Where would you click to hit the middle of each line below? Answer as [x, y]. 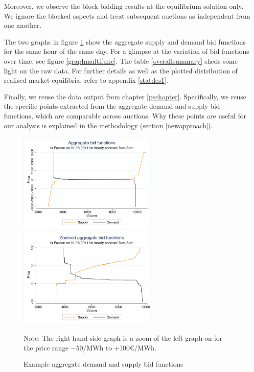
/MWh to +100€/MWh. [120, 347]
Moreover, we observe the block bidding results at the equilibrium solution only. [124, 6]
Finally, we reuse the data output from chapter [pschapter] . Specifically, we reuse [125, 96]
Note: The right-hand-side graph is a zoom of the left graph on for [123, 338]
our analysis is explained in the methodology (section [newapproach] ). [108, 125]
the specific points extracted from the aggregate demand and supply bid [112, 106]
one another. [23, 25]
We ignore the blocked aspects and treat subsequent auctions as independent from [127, 15]
